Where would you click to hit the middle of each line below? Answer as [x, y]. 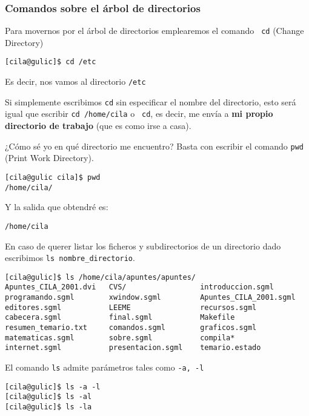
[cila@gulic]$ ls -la [48, 407]
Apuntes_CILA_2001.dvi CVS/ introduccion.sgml [139, 287]
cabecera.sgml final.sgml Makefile [120, 318]
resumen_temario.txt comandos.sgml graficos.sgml [131, 328]
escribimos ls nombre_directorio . [70, 258]
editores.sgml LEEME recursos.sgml [131, 307]
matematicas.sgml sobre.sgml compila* [120, 338]
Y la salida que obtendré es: [57, 207]
